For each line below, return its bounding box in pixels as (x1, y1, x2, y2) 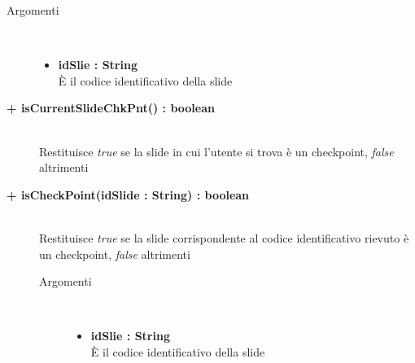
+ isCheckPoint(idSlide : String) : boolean (7, 186, 250, 203)
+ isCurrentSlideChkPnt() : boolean (7, 99, 215, 116)
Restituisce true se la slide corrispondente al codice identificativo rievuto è (39, 229, 409, 246)
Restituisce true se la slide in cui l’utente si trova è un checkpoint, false (39, 142, 394, 160)
